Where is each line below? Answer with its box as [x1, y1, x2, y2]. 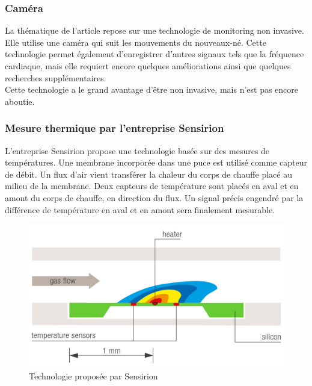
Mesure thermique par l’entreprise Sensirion [5, 120, 224, 135]
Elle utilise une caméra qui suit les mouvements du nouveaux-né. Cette [5, 36, 266, 48]
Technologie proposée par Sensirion [29, 370, 158, 382]
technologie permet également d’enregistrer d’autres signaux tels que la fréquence [5, 48, 304, 60]
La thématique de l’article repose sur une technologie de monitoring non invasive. [5, 24, 304, 37]
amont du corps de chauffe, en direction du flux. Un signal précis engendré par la [5, 191, 304, 204]
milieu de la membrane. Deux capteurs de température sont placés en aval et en [5, 179, 299, 192]
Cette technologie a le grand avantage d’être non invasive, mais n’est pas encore [5, 83, 299, 96]
